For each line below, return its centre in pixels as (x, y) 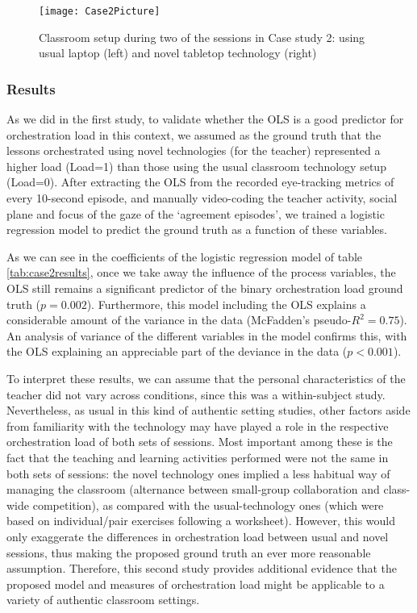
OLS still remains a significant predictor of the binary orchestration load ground (205, 288)
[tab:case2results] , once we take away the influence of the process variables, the (201, 272)
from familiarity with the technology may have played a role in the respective (198, 425)
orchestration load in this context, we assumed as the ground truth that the (194, 134)
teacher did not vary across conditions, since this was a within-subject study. (196, 394)
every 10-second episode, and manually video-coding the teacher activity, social (202, 198)
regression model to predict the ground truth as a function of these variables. (197, 229)
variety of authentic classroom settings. (103, 600)
